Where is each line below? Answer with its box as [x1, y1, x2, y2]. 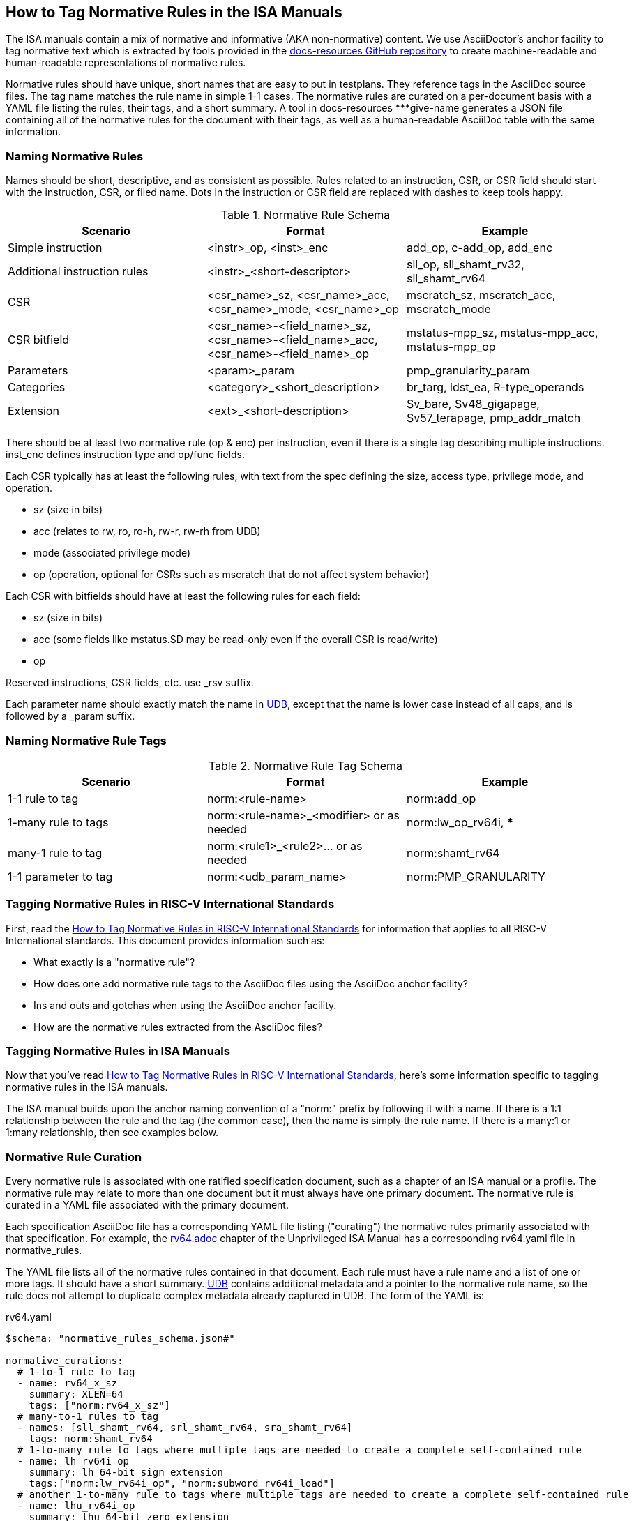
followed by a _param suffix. [6, 710, 135, 722]
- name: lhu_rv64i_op [17, 1500, 135, 1512]
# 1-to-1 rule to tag [17, 1366, 135, 1378]
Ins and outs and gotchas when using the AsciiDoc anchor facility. [33, 999, 337, 1011]
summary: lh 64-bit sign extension [29, 1467, 223, 1478]
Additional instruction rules [8, 264, 149, 279]
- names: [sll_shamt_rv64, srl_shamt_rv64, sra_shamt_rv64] [17, 1422, 353, 1434]
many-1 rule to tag [8, 845, 103, 860]
